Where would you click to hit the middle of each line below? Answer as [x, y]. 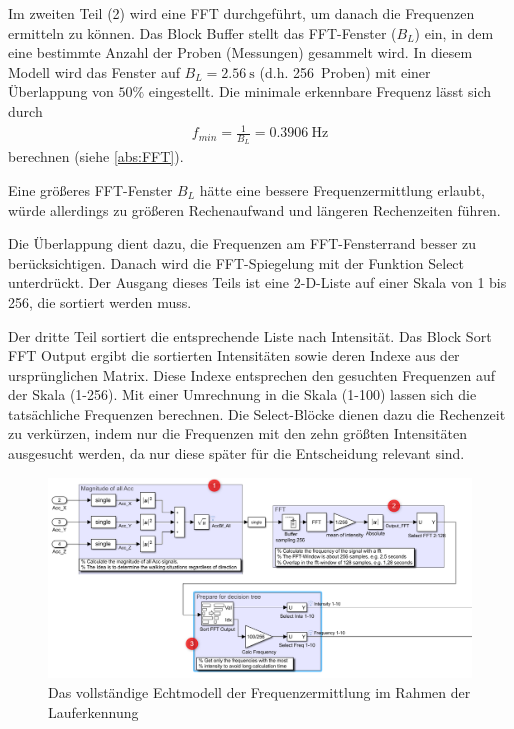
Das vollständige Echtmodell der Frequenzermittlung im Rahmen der [259, 692]
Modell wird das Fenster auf [94, 71]
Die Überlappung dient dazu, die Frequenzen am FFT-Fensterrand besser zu [242, 243]
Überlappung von [61, 91]
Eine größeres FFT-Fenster [90, 189]
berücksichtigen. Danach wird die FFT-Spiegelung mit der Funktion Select [236, 262]
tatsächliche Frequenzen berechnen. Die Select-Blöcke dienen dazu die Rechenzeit [257, 413]
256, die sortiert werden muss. [100, 301]
